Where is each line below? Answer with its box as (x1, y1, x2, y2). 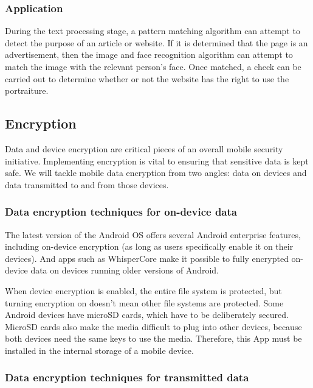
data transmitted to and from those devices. (5, 178, 169, 191)
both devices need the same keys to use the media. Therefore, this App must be (5, 332, 302, 345)
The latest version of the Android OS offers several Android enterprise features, (5, 228, 301, 241)
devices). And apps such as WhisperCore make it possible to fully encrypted (5, 252, 289, 264)
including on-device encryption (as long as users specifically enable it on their (5, 240, 294, 253)
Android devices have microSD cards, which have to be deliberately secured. (5, 308, 289, 321)
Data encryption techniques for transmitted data (5, 370, 249, 385)
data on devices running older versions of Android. (30, 264, 219, 277)
